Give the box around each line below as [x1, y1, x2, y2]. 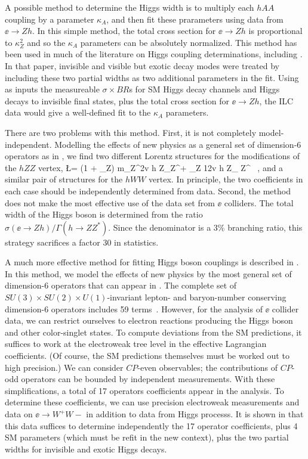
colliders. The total [224, 196, 294, 209]
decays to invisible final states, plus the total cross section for [5, 94, 229, 107]
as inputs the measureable [5, 83, 100, 95]
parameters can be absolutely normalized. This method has [80, 36, 297, 48]
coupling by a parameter [5, 13, 94, 25]
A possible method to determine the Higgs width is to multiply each [5, 1, 254, 13]
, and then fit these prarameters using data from [106, 13, 284, 25]
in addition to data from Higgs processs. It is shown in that [86, 408, 304, 420]
